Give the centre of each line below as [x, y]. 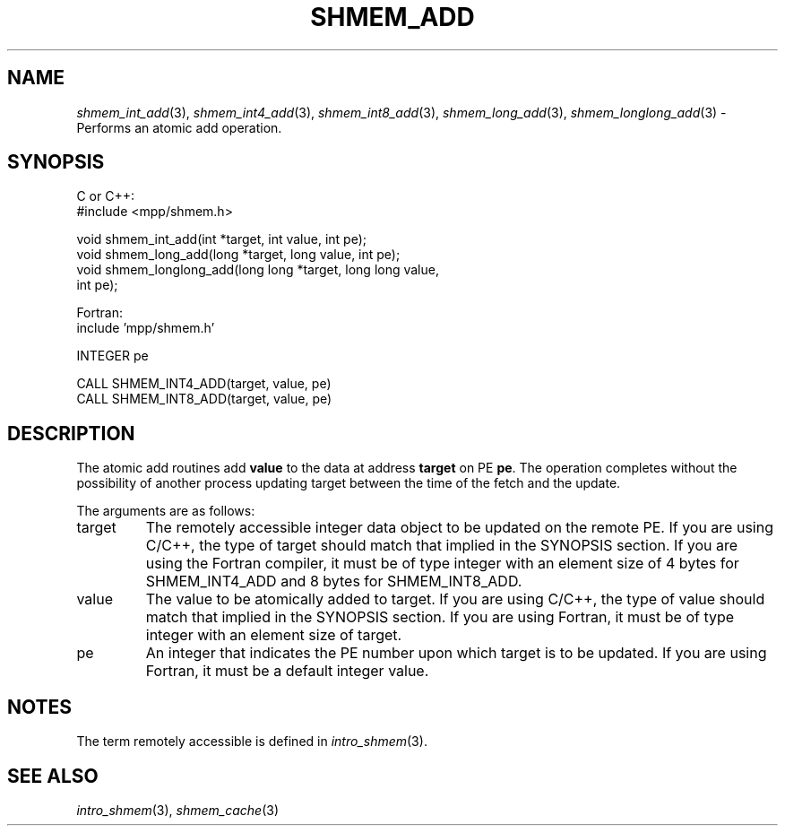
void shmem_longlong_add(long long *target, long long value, [258, 270]
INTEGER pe [112, 356]
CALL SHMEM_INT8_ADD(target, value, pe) [204, 399]
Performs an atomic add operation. [179, 127]
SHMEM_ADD [392, 17]
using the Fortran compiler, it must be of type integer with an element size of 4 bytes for [442, 564]
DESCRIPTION [71, 433]
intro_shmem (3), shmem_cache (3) [178, 810]
